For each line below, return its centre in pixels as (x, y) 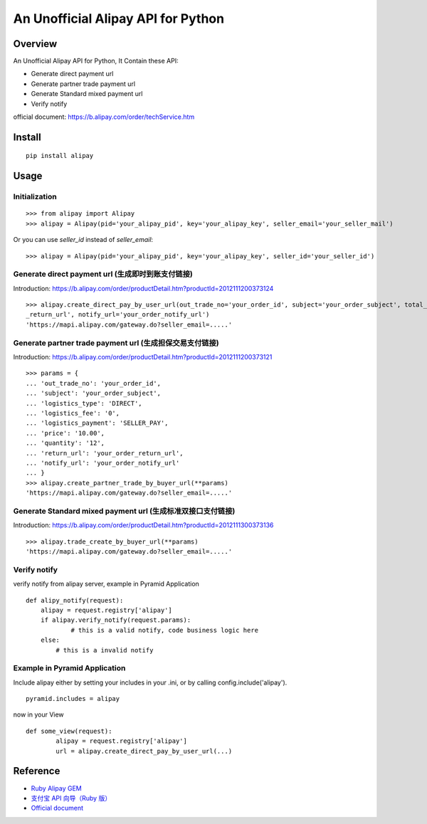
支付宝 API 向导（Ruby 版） (71, 798)
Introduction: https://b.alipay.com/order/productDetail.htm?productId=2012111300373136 (143, 525)
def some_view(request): (69, 731)
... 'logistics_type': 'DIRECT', (84, 403)
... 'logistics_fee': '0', (73, 413)
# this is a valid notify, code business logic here (165, 630)
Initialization (35, 197)
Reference (37, 771)
